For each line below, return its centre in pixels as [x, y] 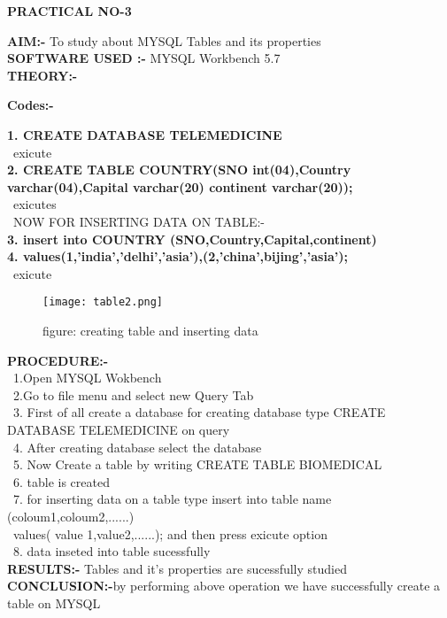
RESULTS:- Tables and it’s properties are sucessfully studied [177, 568]
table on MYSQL [54, 603]
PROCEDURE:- [58, 360]
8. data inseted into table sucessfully [112, 551]
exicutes [35, 204]
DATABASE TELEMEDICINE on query [119, 429]
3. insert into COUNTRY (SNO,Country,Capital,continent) [192, 239]
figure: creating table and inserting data [150, 330]
